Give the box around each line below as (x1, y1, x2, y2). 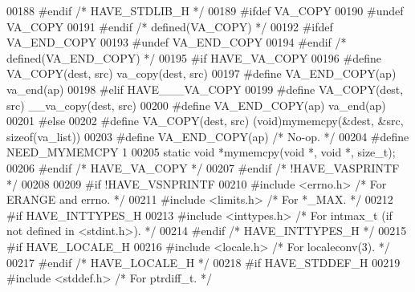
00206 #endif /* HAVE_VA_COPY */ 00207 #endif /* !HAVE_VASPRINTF (6, 159, 400, 176)
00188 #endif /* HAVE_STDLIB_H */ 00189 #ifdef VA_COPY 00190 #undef (6, 2, 404, 18)
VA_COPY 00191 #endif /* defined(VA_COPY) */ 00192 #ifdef (6, 18, 333, 34)
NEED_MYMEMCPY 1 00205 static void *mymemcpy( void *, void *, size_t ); (6, 144, 396, 160)
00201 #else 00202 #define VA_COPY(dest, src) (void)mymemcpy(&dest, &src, (6, 112, 404, 129)
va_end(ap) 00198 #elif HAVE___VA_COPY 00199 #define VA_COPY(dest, (6, 80, 404, 97)
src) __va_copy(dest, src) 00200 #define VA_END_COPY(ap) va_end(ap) (6, 96, 386, 113)
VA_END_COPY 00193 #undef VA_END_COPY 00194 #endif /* (6, 34, 347, 51)
